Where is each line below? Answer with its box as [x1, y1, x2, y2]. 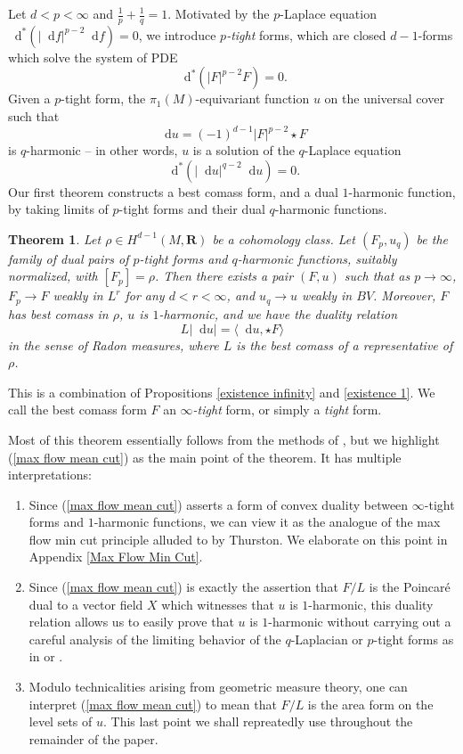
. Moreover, [373, 286, 436, 305]
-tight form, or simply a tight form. [192, 400, 382, 419]
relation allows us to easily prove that [28, 612, 234, 631]
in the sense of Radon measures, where [8, 335, 219, 354]
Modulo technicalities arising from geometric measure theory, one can [28, 677, 408, 696]
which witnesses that [161, 594, 274, 613]
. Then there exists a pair [155, 266, 294, 285]
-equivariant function [195, 89, 310, 108]
